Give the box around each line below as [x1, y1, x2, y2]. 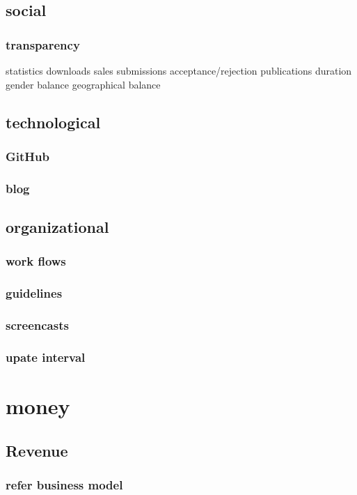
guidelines [6, 284, 63, 302]
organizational [6, 216, 109, 238]
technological [6, 111, 101, 132]
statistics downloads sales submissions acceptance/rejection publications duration [6, 63, 352, 77]
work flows [6, 252, 66, 270]
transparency [6, 36, 80, 53]
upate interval [6, 348, 86, 365]
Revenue [6, 439, 68, 461]
